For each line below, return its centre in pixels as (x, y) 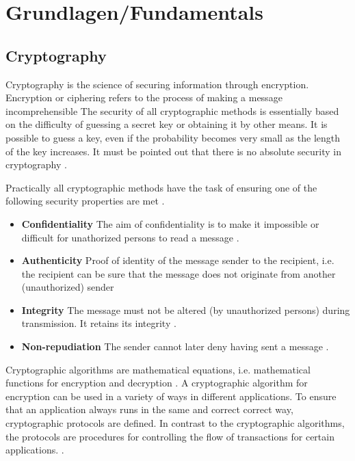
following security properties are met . (85, 201)
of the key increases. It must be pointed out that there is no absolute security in (173, 151)
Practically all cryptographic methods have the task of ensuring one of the (161, 187)
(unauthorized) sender (68, 287)
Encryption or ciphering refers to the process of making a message (144, 97)
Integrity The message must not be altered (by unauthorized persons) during (186, 309)
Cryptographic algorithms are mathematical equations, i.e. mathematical (158, 369)
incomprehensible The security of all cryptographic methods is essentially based (172, 110)
